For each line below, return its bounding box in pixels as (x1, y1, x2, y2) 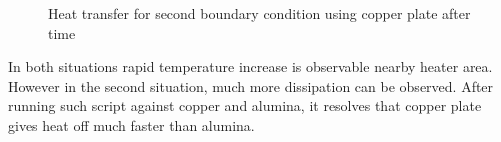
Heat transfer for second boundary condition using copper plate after (48, 3, 471, 23)
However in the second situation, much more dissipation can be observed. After (8, 75, 494, 96)
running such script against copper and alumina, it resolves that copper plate (8, 95, 482, 116)
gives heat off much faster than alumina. (8, 114, 255, 135)
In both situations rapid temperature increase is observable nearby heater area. (8, 56, 493, 77)
